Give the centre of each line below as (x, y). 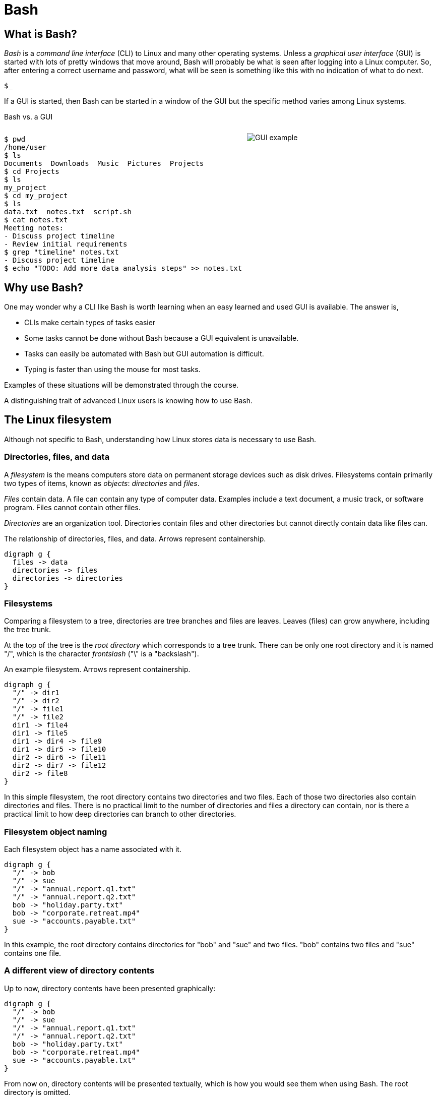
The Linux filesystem (58, 420)
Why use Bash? (44, 287)
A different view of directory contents (79, 971)
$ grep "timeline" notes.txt (61, 252)
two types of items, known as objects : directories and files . (102, 483)
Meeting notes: (34, 228)
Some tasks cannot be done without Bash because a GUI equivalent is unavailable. (162, 338)
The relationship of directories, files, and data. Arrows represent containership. (135, 538)
